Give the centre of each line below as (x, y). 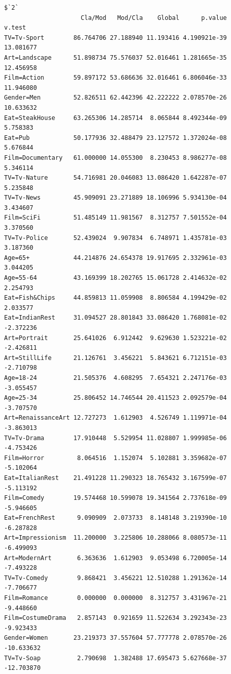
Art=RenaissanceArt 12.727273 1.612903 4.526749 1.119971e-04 (116, 418)
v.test (15, 28)
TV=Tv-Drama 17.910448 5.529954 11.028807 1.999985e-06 (116, 438)
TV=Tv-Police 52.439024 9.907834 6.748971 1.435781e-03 (116, 238)
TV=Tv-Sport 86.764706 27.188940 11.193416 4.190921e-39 (116, 38)
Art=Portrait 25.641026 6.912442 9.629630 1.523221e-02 (116, 338)
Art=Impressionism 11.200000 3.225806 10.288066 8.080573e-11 (116, 538)
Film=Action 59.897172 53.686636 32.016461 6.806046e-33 (116, 78)
